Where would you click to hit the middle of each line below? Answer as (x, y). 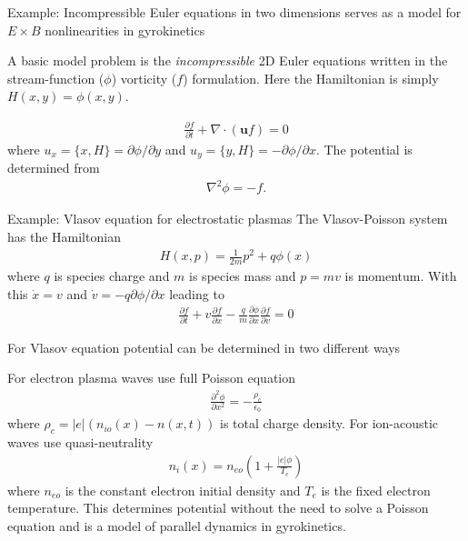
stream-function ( (56, 78)
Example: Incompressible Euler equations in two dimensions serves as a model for (234, 12)
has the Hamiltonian (64, 236)
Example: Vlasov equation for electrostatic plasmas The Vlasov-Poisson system (228, 219)
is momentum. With (401, 275)
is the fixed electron (376, 490)
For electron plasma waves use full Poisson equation (152, 378)
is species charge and (112, 275)
